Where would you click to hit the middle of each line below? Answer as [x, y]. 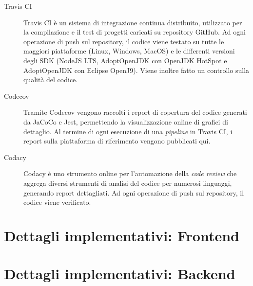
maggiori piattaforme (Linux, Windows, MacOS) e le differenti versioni [129, 51]
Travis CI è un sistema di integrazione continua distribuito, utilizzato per [133, 22]
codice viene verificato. [57, 202]
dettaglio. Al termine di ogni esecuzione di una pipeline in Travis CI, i [128, 131]
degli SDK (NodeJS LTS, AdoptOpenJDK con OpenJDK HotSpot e [125, 60]
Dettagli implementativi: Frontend [122, 235]
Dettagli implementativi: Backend [120, 274]
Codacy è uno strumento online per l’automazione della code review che [130, 173]
